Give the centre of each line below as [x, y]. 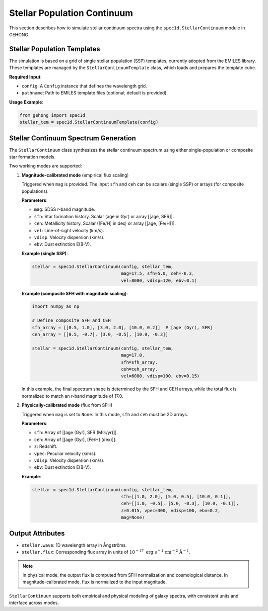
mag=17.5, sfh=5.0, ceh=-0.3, [158, 274]
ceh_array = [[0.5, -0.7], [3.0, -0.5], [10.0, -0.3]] [100, 335]
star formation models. [32, 157]
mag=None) [133, 518]
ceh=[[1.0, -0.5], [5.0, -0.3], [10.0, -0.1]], [180, 504]
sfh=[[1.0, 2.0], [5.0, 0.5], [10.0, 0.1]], [176, 497]
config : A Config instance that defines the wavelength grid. [84, 86]
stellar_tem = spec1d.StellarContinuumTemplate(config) [89, 122]
